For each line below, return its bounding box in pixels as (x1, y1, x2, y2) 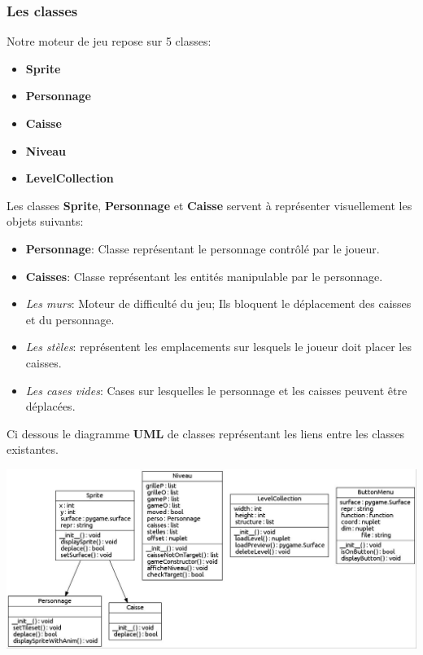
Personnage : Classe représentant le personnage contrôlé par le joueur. (25, 240, 380, 257)
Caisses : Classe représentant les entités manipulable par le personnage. (25, 267, 383, 284)
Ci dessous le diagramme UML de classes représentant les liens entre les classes (7, 424, 405, 442)
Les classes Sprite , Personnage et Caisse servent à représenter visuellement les (7, 196, 412, 213)
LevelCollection (25, 169, 114, 187)
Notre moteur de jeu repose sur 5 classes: (7, 33, 211, 50)
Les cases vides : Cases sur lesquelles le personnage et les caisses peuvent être (25, 381, 408, 398)
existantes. (7, 441, 59, 458)
